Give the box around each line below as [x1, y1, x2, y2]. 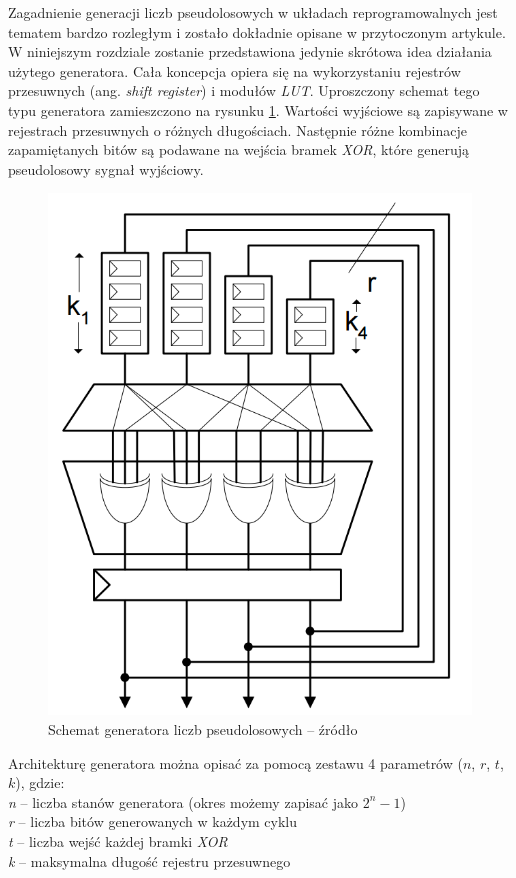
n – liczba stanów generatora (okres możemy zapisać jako [8, 791, 358, 812]
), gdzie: [15, 772, 65, 793]
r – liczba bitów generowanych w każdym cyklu [8, 811, 298, 832]
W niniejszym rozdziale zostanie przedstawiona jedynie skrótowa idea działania [8, 41, 492, 62]
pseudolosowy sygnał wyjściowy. [8, 158, 204, 179]
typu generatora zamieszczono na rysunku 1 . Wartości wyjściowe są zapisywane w [8, 99, 508, 120]
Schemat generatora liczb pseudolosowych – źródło [48, 718, 358, 739]
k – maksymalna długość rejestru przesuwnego [8, 850, 291, 871]
